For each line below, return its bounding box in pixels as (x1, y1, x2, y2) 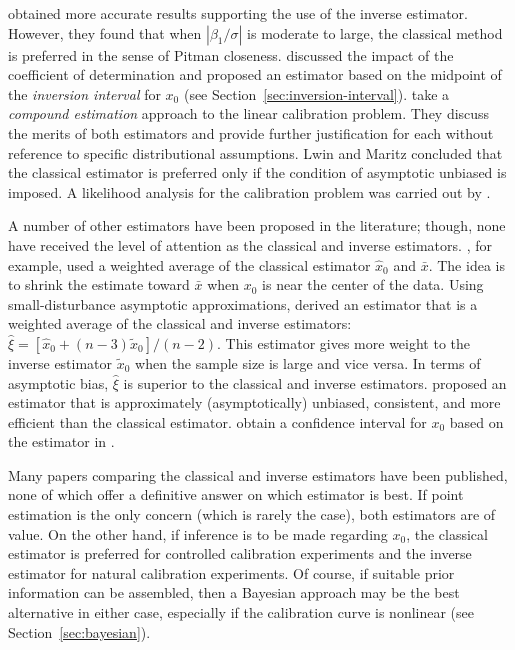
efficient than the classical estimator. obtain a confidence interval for (8, 411, 427, 432)
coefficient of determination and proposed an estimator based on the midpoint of (8, 64, 502, 85)
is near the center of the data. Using (262, 274, 484, 295)
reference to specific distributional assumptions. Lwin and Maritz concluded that (8, 142, 503, 163)
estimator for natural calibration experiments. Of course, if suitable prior (8, 562, 455, 583)
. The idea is (428, 254, 505, 275)
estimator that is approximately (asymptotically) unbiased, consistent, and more (8, 392, 501, 413)
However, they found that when (8, 22, 202, 43)
